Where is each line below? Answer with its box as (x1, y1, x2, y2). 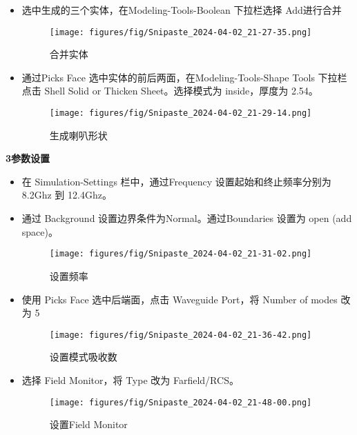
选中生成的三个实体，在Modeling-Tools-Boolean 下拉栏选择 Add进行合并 (21, 3, 342, 17)
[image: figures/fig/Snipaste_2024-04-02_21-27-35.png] (49, 27, 312, 37)
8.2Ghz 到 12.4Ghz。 (21, 188, 112, 202)
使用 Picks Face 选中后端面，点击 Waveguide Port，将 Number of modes (21, 292, 338, 306)
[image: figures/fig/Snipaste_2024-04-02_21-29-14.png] (49, 108, 312, 119)
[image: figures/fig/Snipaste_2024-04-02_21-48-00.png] (49, 397, 312, 407)
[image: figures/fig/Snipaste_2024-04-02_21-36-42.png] (49, 330, 312, 340)
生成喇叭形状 (49, 128, 108, 142)
